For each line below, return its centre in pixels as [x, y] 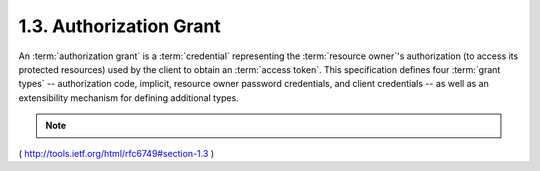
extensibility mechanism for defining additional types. [128, 97]
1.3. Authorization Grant [120, 26]
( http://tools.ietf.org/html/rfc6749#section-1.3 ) [116, 153]
